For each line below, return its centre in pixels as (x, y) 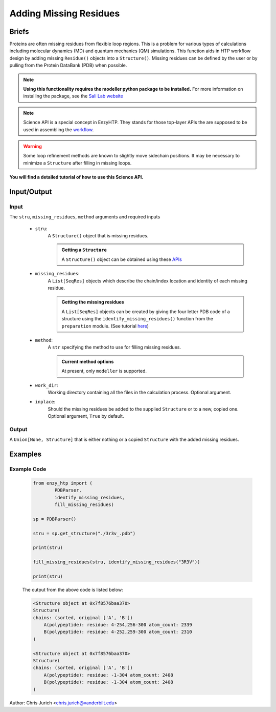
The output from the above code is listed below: (73, 589)
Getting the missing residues (93, 302)
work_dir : (47, 385)
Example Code (28, 469)
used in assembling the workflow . (59, 129)
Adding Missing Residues (65, 13)
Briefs (19, 32)
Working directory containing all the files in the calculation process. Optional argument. (140, 392)
